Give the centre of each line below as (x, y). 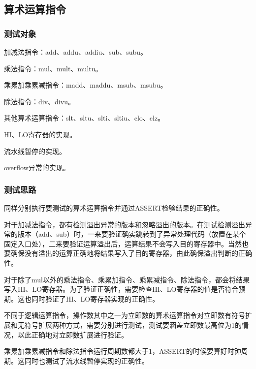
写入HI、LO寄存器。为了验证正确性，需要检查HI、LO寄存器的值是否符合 (121, 289)
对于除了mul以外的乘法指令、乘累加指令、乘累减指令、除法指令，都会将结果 (127, 279)
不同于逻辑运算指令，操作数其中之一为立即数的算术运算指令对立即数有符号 (125, 315)
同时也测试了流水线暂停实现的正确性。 (86, 360)
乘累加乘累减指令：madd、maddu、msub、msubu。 (86, 85)
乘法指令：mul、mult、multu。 (53, 68)
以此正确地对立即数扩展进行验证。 (73, 334)
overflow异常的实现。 (37, 168)
